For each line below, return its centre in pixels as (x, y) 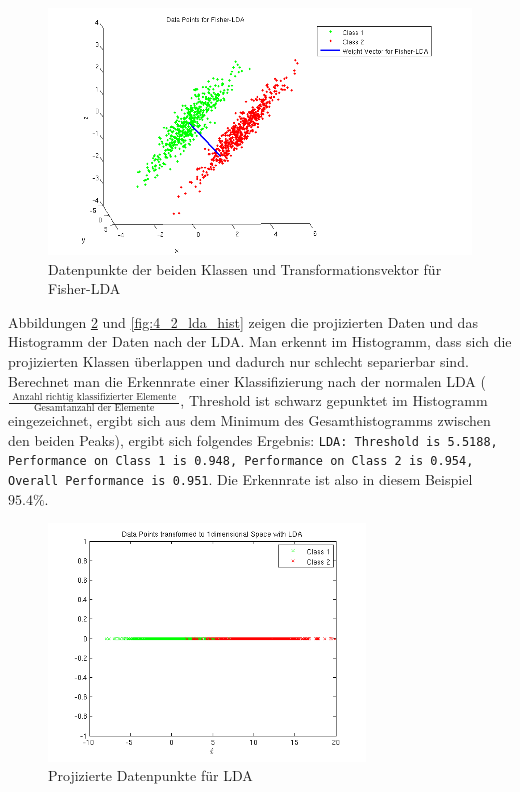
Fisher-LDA (84, 288)
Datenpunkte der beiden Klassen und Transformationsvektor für (245, 268)
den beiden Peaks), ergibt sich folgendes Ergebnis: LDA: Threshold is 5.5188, (253, 439)
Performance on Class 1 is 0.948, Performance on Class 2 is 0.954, (241, 461)
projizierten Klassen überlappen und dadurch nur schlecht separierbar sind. (238, 360)
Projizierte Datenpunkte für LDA (150, 775)
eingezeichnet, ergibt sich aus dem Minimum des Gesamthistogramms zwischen (249, 420)
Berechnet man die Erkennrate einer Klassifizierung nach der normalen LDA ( (247, 380)
